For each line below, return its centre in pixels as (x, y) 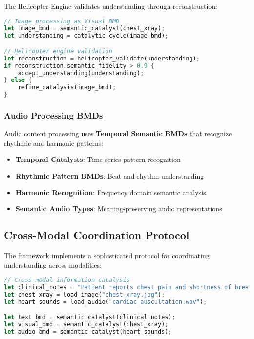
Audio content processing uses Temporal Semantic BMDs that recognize (118, 133)
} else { (18, 80)
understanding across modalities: (53, 265)
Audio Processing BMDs (53, 115)
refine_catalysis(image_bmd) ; (67, 88)
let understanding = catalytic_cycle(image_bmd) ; (86, 36)
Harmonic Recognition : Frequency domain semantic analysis (111, 192)
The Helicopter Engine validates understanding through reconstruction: (111, 6)
